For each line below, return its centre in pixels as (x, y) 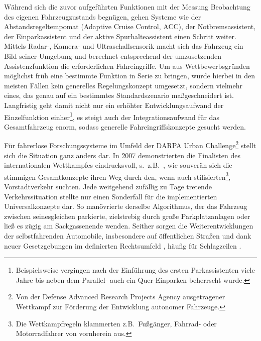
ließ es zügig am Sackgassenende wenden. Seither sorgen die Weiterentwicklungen (129, 226)
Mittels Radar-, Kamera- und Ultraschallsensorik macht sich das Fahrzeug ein (124, 46)
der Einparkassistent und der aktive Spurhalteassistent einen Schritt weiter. (120, 36)
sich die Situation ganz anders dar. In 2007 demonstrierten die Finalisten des (122, 155)
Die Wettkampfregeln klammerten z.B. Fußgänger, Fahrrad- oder (116, 323)
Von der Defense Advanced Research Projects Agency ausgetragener (120, 297)
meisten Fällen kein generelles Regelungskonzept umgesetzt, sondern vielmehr (123, 85)
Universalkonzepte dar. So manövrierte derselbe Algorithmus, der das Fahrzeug (126, 206)
